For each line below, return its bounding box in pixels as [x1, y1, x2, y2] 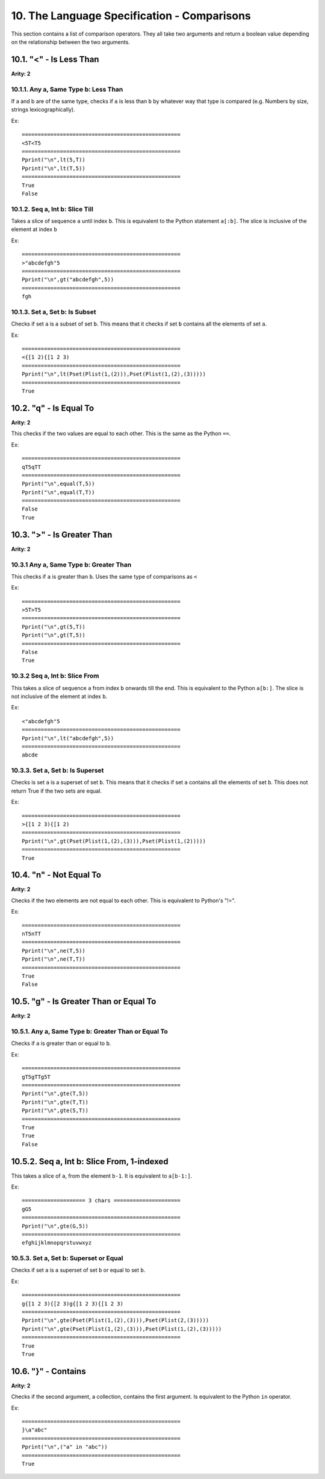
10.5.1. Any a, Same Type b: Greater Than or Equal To [11, 1028, 169, 1036]
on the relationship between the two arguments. [11, 38, 131, 45]
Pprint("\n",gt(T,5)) [22, 632, 85, 639]
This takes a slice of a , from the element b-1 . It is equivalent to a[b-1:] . [11, 1172, 193, 1179]
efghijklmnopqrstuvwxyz [22, 1239, 92, 1246]
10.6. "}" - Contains [11, 1366, 87, 1377]
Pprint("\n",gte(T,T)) [22, 1099, 89, 1105]
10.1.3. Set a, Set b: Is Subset [11, 307, 96, 316]
